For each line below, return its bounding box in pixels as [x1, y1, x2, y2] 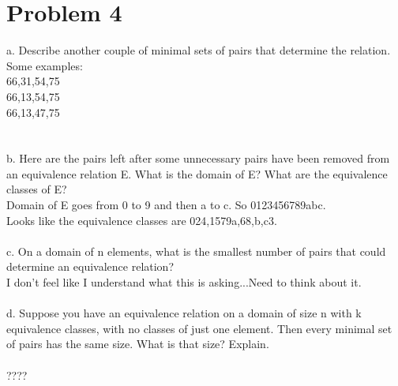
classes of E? [6, 181, 67, 197]
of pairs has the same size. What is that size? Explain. [6, 335, 269, 352]
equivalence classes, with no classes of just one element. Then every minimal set [6, 320, 392, 336]
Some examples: [6, 57, 83, 73]
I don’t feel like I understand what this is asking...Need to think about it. [6, 274, 362, 290]
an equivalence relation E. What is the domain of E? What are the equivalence [6, 165, 388, 182]
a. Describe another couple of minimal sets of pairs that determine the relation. [6, 42, 391, 58]
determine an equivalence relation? [6, 258, 175, 275]
